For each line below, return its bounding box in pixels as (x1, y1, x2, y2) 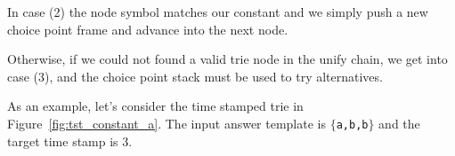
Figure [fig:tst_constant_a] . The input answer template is (7, 113, 326, 132)
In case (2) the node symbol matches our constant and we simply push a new (7, 3, 428, 20)
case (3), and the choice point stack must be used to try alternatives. (7, 66, 383, 85)
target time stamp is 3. (7, 131, 133, 150)
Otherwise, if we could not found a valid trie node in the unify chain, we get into (7, 50, 448, 68)
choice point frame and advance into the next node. (7, 19, 288, 38)
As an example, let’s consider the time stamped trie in (7, 97, 304, 115)
